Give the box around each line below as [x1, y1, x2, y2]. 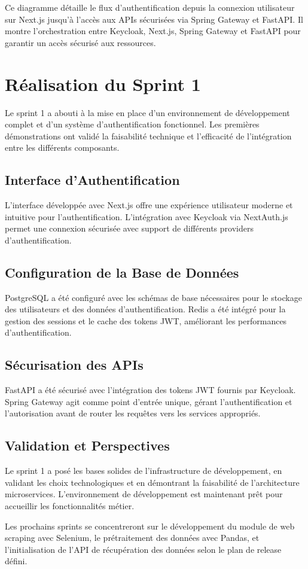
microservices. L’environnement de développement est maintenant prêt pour [5, 488, 283, 500]
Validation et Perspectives [5, 436, 170, 455]
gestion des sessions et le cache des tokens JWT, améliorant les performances [5, 314, 287, 327]
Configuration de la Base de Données [5, 263, 239, 281]
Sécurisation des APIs [5, 355, 144, 374]
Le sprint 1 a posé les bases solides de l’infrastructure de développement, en [5, 464, 282, 477]
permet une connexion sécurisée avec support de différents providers [5, 222, 254, 235]
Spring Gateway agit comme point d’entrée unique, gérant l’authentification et [5, 395, 292, 407]
